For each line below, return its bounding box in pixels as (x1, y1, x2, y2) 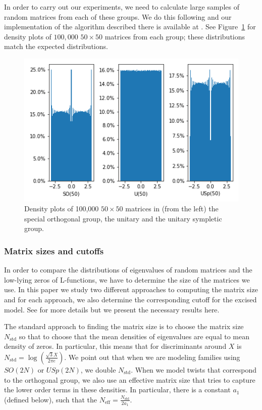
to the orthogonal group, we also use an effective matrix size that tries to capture (4, 374, 255, 385)
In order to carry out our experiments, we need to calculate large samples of (4, 2, 239, 12)
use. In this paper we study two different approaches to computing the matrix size (4, 284, 258, 295)
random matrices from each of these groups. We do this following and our (4, 11, 232, 22)
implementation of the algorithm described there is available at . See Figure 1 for (4, 21, 256, 32)
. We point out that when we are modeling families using (64, 351, 240, 362)
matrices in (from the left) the (125, 203, 219, 214)
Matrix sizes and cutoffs (4, 244, 104, 257)
